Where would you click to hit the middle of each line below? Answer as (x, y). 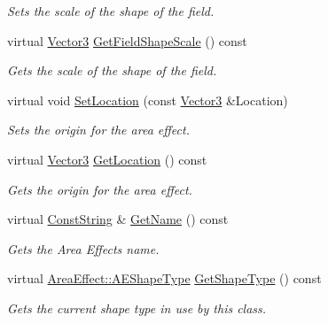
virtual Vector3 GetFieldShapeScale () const (127, 40)
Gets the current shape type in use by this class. (137, 308)
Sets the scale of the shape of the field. (111, 11)
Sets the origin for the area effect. (98, 130)
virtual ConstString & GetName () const (118, 219)
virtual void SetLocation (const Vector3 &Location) (148, 100)
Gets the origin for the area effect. (100, 189)
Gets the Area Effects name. (83, 248)
